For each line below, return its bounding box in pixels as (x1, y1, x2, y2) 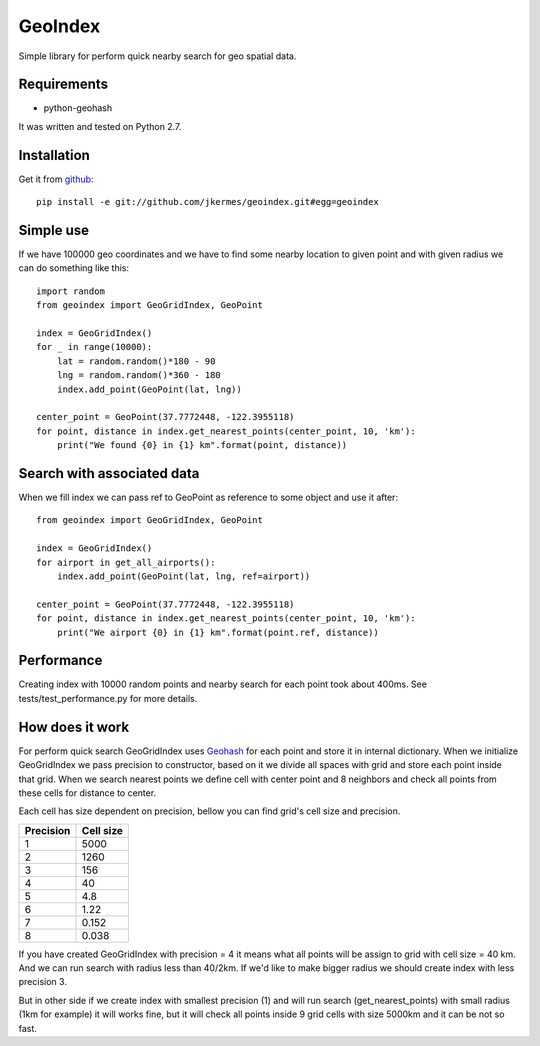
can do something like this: (18, 262, 130, 274)
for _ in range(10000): (36, 341, 153, 353)
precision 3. (18, 976, 67, 988)
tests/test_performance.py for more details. (18, 692, 198, 704)
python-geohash (43, 102, 113, 114)
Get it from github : (18, 173, 94, 185)
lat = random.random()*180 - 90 (56, 355, 216, 367)
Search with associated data (18, 465, 200, 482)
